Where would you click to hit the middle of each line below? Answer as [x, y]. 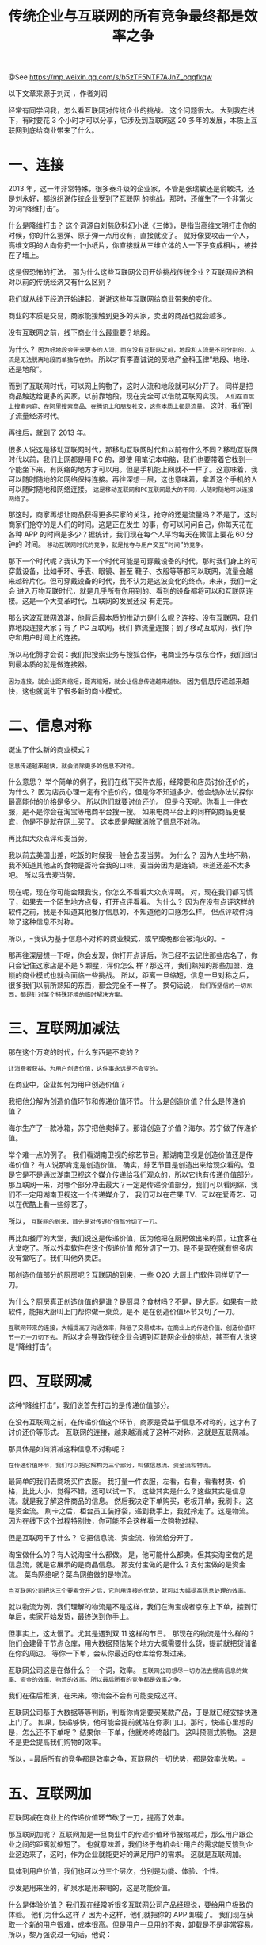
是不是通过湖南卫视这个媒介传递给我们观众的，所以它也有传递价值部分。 [140, 1174]
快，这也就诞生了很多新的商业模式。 [67, 691]
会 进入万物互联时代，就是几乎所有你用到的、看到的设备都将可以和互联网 [127, 591]
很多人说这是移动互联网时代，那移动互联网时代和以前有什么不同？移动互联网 [133, 450]
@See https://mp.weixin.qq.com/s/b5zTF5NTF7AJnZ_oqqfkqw [110, 77]
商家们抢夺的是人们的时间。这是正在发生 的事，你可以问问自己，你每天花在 [131, 525]
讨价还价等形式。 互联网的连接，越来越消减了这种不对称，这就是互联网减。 [131, 1432]
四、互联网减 [50, 1382]
